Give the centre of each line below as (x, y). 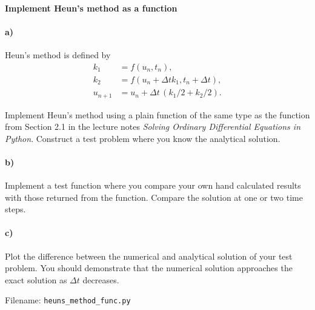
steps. (15, 209)
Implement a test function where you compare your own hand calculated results (153, 185)
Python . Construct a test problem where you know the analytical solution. (143, 138)
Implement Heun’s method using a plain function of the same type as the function (157, 114)
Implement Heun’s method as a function (91, 8)
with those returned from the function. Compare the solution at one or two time (154, 197)
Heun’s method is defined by (58, 55)
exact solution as (36, 279)
